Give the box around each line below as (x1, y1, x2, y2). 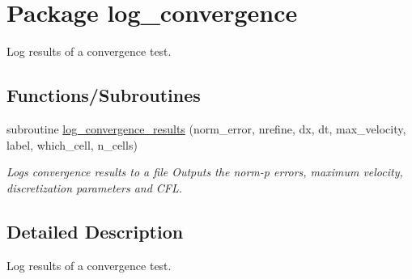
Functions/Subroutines (6, 82, 201, 108)
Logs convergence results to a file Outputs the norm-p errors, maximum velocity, (6, 163, 403, 180)
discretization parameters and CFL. (6, 179, 183, 196)
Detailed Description (6, 218, 184, 243)
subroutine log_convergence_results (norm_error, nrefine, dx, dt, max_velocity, (6, 120, 406, 137)
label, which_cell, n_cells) (6, 136, 138, 153)
